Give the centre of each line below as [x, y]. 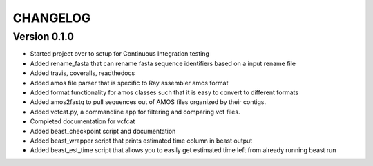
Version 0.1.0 [43, 37]
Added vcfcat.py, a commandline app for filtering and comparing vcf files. [135, 112]
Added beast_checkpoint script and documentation [103, 131]
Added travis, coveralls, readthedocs [83, 73]
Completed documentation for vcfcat [83, 121]
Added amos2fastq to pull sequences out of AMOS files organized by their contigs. [148, 102]
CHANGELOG [52, 18]
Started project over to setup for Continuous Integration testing [120, 54]
